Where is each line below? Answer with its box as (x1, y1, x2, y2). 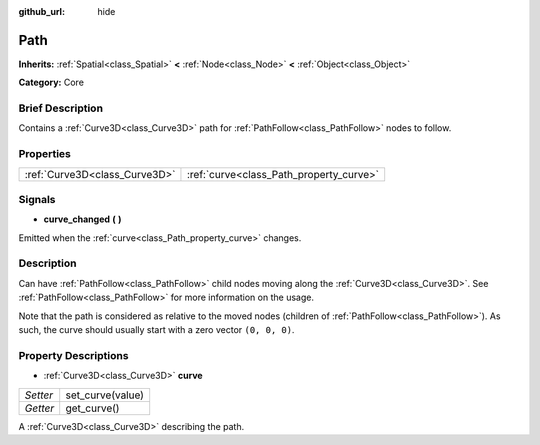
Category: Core (18, 76, 85, 89)
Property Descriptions (18, 348, 129, 362)
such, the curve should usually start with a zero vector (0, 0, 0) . (18, 324, 295, 336)
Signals (18, 192, 56, 206)
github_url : (18, 6, 65, 17)
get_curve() (65, 401, 120, 415)
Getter (24, 401, 55, 415)
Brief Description (18, 101, 104, 115)
